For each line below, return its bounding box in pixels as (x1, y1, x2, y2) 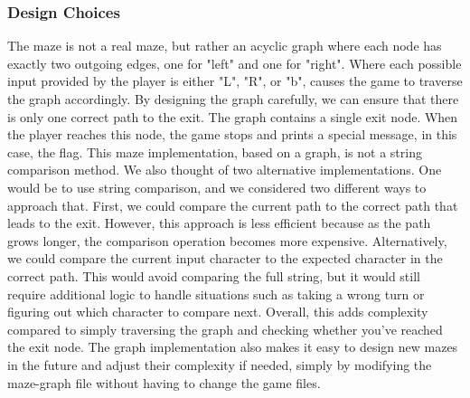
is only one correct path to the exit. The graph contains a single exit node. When (7, 107, 458, 126)
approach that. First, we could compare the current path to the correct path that (7, 195, 458, 214)
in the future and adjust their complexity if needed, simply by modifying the (7, 355, 432, 374)
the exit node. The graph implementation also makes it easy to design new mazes (7, 337, 458, 356)
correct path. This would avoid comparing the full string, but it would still (7, 266, 420, 285)
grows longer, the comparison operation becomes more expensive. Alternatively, (7, 231, 447, 250)
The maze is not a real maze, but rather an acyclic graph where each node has (7, 36, 442, 55)
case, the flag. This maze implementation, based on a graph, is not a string (7, 142, 422, 161)
